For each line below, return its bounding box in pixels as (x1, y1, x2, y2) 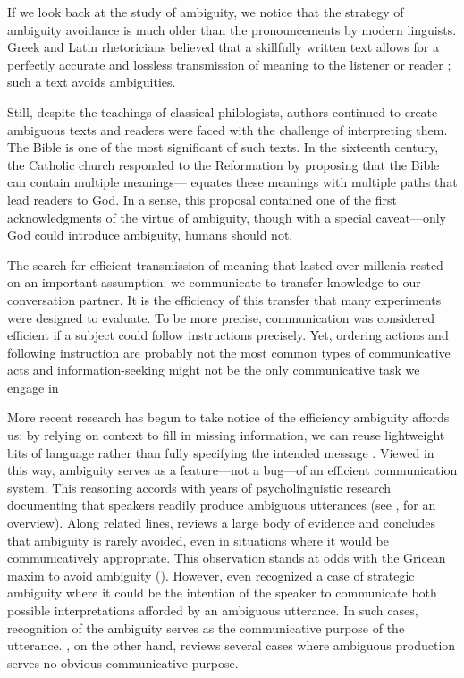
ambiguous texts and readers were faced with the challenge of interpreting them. (7, 120, 448, 139)
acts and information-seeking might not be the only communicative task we (7, 360, 420, 379)
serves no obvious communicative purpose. (7, 653, 239, 672)
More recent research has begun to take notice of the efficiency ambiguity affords (7, 408, 450, 427)
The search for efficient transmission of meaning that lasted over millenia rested (7, 255, 443, 274)
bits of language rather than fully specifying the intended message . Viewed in (7, 443, 434, 462)
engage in (7, 377, 59, 396)
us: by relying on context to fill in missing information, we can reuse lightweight (7, 426, 445, 445)
